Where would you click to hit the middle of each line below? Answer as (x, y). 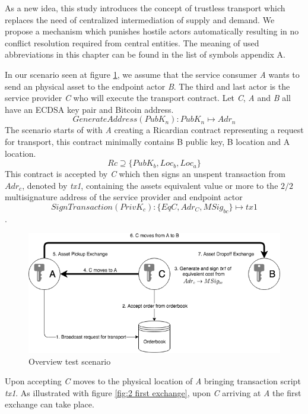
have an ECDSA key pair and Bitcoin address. (89, 109)
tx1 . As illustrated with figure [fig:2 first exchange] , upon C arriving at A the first (153, 392)
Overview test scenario (70, 361)
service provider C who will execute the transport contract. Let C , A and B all (148, 98)
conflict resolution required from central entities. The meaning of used (132, 42)
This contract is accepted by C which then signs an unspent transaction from (145, 174)
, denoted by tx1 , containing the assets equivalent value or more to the (150, 185)
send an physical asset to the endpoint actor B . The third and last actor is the (147, 86)
